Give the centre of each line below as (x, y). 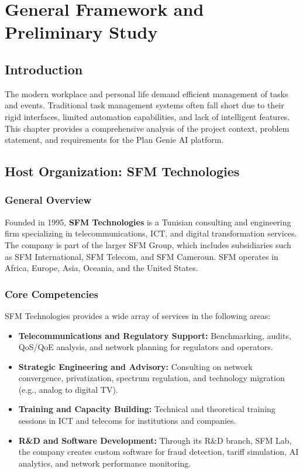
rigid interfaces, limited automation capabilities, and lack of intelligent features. (147, 116)
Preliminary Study (81, 32)
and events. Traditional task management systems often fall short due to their (144, 105)
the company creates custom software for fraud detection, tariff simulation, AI (159, 452)
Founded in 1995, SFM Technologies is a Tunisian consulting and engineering (148, 222)
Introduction (44, 69)
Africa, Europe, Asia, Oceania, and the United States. (101, 268)
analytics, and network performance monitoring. (105, 463)
